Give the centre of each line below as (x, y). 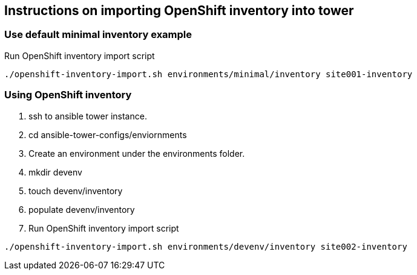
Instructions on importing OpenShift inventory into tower (179, 11)
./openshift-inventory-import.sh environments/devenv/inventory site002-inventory (206, 246)
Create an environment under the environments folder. (137, 153)
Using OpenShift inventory (68, 95)
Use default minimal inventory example (98, 35)
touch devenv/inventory (76, 191)
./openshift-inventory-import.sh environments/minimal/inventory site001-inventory (209, 74)
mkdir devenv (55, 172)
